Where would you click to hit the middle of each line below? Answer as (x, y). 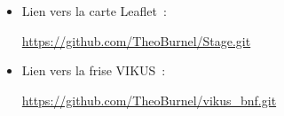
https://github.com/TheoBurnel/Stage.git (136, 40)
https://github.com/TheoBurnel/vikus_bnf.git (149, 100)
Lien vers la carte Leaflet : (94, 11)
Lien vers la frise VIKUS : (94, 70)
